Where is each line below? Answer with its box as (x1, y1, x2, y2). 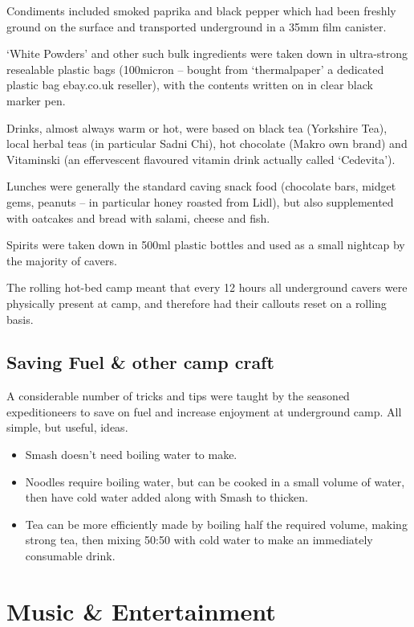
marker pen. (6, 92, 66, 109)
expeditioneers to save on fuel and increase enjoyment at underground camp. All (6, 403, 402, 420)
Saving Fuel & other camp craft (6, 350, 274, 375)
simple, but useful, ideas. (6, 419, 128, 436)
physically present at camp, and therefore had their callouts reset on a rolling (6, 294, 387, 311)
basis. (6, 310, 34, 327)
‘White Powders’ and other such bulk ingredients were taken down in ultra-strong (6, 45, 408, 62)
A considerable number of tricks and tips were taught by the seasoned (6, 387, 350, 404)
